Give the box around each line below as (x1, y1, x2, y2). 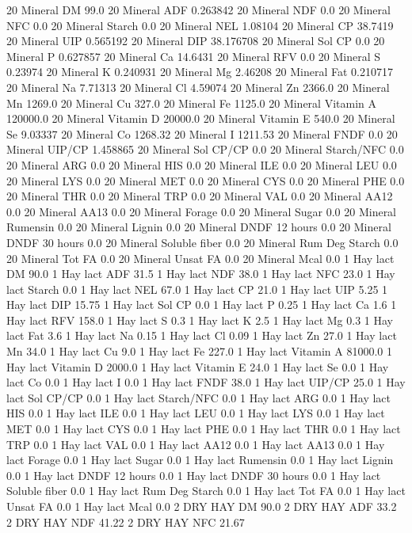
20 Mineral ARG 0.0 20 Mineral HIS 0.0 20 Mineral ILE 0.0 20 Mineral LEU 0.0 (6, 156, 397, 173)
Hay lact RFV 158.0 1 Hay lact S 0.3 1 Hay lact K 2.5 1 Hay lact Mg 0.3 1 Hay (6, 311, 393, 328)
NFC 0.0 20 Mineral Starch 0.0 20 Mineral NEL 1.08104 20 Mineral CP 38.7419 (6, 17, 394, 33)
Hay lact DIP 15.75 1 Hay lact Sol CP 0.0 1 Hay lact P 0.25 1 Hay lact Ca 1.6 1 (6, 296, 397, 313)
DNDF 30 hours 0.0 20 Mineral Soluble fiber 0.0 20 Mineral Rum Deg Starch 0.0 (6, 234, 399, 250)
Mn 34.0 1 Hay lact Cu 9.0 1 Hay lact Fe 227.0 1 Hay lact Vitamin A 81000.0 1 (6, 343, 393, 360)
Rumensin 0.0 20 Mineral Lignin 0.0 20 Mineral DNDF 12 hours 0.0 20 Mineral (6, 219, 391, 235)
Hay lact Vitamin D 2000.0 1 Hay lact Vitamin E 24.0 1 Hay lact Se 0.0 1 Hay (6, 358, 389, 375)
